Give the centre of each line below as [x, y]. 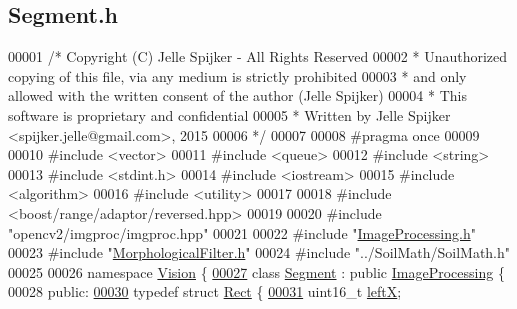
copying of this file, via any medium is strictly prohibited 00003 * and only [237, 75]
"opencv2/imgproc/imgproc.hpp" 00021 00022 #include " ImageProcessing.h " [242, 232]
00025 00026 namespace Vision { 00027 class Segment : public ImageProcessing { [256, 271]
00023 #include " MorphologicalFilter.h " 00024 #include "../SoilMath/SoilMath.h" [259, 252]
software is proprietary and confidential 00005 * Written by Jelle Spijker [229, 114]
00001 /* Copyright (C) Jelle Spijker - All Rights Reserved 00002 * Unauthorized [258, 56]
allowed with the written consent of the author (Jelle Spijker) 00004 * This [237, 95]
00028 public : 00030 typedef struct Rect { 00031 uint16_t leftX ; [205, 291]
